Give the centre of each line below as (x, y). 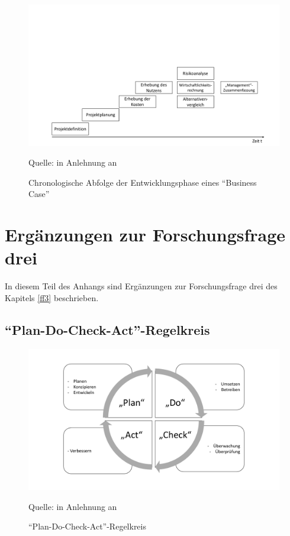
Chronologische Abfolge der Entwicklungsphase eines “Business (143, 182)
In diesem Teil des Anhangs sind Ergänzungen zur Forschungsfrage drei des (141, 286)
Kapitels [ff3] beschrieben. (52, 297)
